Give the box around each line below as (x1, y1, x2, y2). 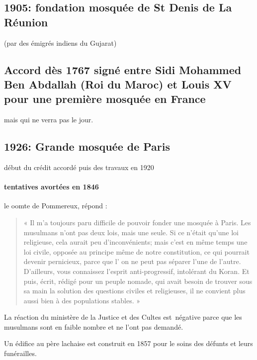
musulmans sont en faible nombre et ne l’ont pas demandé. (4, 321, 183, 332)
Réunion (4, 14, 48, 29)
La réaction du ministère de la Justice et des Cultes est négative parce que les (4, 312, 242, 322)
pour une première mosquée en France (4, 91, 206, 106)
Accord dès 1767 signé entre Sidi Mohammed (4, 62, 242, 77)
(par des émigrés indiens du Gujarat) (4, 37, 117, 48)
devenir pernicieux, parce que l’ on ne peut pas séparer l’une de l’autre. (23, 256, 241, 267)
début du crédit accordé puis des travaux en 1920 (4, 162, 154, 172)
